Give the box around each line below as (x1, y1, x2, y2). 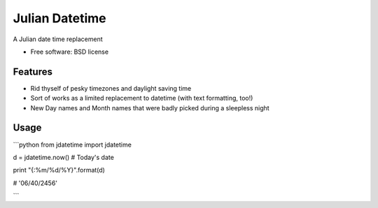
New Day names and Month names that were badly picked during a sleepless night (30, 103, 269, 112)
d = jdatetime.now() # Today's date (13, 153, 115, 161)
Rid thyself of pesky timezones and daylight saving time (30, 84, 192, 92)
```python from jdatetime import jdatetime (13, 140, 132, 149)
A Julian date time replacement (13, 35, 103, 43)
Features (13, 66, 52, 77)
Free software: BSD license (30, 47, 108, 56)
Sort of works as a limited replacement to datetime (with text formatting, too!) (30, 94, 253, 103)
